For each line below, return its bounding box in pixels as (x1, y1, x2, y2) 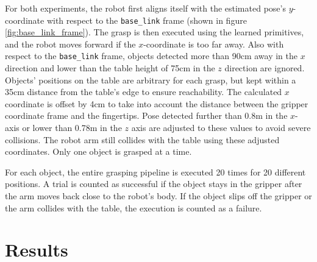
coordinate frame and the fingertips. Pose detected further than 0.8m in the (5, 109, 288, 122)
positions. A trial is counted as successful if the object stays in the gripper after (5, 177, 302, 190)
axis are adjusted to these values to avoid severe (131, 121, 311, 134)
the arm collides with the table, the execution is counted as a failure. (5, 201, 262, 214)
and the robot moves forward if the (5, 37, 136, 50)
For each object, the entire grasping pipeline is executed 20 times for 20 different (5, 165, 306, 178)
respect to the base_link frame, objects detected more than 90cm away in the (5, 49, 297, 62)
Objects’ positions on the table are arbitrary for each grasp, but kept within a (5, 73, 296, 86)
